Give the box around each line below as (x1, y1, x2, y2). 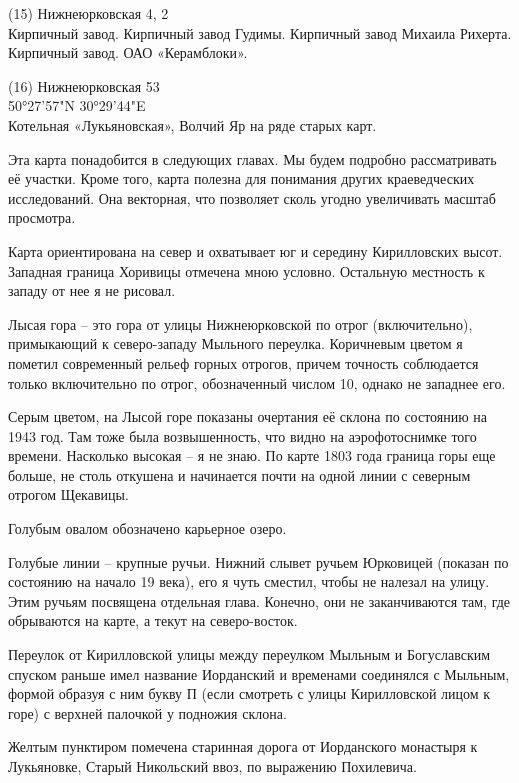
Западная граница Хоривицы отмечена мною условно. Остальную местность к (8, 260, 485, 281)
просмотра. (8, 207, 76, 228)
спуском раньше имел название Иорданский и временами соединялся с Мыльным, (8, 663, 510, 684)
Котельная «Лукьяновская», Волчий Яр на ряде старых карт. (8, 114, 377, 135)
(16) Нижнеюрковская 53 (8, 75, 160, 96)
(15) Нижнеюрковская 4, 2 (8, 3, 169, 23)
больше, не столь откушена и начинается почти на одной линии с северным (8, 464, 471, 485)
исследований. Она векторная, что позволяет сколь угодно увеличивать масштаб (8, 187, 496, 208)
